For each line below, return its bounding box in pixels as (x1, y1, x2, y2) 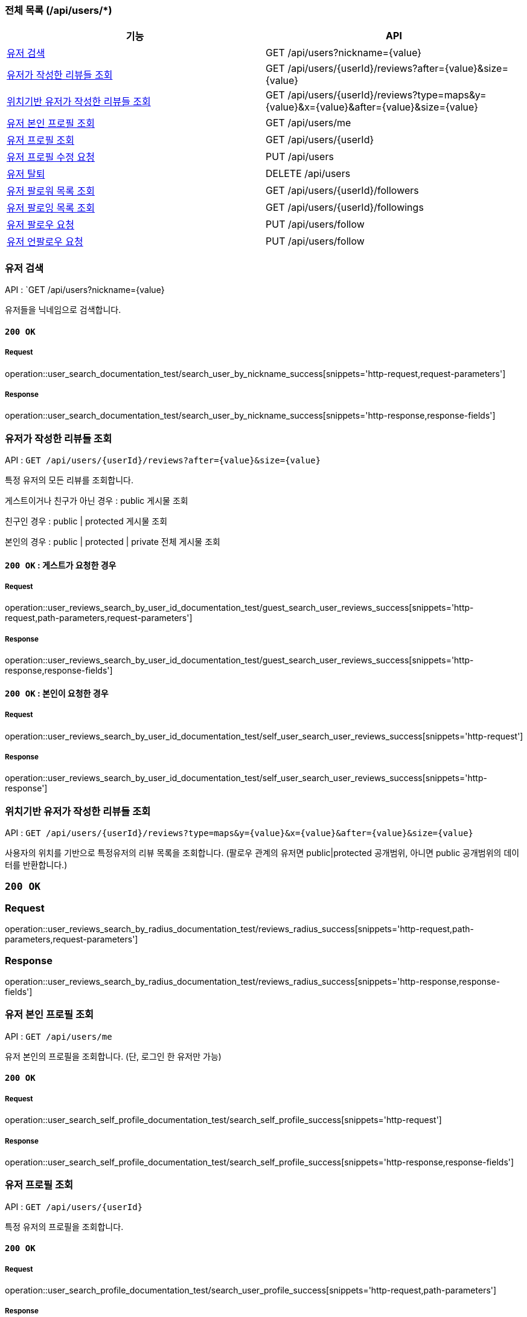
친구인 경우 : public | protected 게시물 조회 (5, 516, 168, 527)
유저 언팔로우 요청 (7, 236, 83, 248)
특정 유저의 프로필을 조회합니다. (5, 1221, 124, 1232)
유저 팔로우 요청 (7, 219, 75, 231)
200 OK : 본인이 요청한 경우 (5, 687, 109, 698)
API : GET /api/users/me (5, 1031, 112, 1042)
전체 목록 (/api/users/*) (5, 4, 112, 16)
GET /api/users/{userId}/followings (266, 201, 424, 214)
